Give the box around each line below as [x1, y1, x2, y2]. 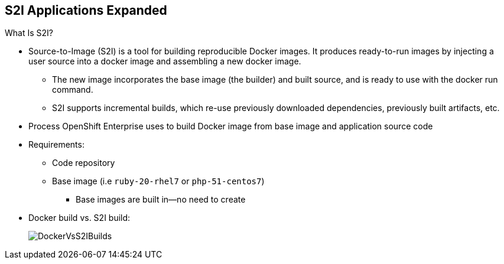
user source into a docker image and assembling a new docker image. [28, 56, 301, 67]
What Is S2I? [5, 28, 53, 38]
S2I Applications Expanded [5, 3, 167, 18]
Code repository [52, 158, 115, 168]
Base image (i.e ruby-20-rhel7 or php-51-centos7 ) [52, 176, 265, 187]
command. [52, 84, 93, 95]
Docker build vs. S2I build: [28, 213, 131, 223]
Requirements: [28, 139, 84, 150]
